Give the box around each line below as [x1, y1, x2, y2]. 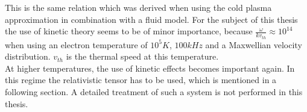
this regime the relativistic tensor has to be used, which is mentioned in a [5, 73, 277, 86]
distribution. [5, 50, 51, 63]
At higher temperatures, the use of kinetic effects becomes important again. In [5, 61, 295, 74]
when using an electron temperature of [5, 38, 148, 51]
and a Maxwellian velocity [205, 38, 302, 51]
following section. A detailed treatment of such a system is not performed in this [5, 86, 303, 98]
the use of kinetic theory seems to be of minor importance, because [5, 25, 253, 37]
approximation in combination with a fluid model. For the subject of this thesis [5, 13, 298, 25]
